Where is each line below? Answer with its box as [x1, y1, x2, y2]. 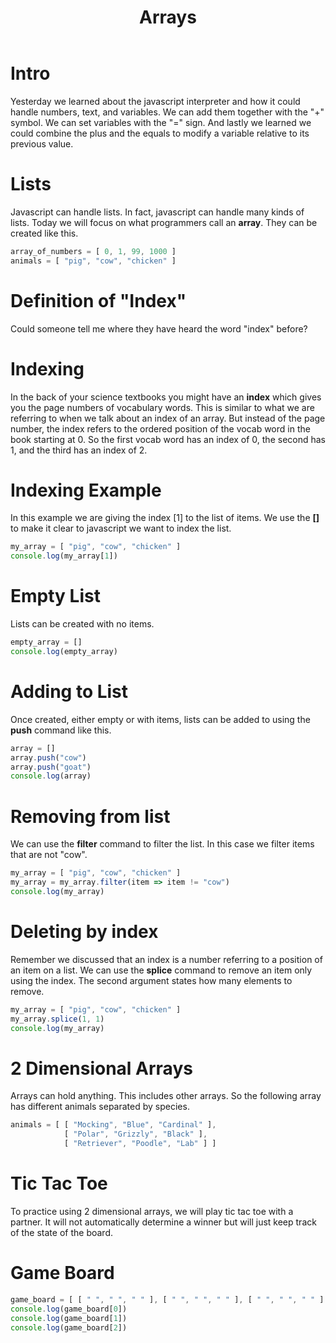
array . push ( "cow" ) [10, 752, 87, 763]
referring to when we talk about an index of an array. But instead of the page [10, 412, 326, 424]
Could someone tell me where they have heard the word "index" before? [10, 322, 308, 335]
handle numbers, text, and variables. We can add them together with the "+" [10, 106, 325, 118]
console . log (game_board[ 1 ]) [10, 1313, 128, 1323]
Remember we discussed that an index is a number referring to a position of [10, 953, 323, 965]
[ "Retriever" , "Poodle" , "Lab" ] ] [63, 1139, 217, 1149]
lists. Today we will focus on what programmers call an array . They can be [10, 216, 318, 228]
